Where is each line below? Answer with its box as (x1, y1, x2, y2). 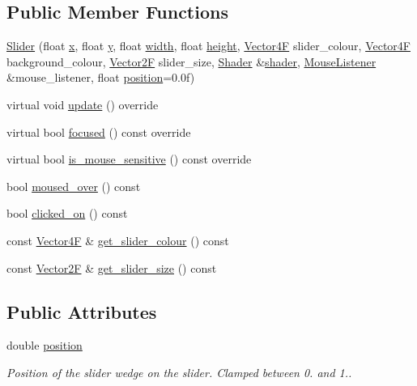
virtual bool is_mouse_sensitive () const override (6, 151, 252, 168)
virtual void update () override (6, 95, 159, 112)
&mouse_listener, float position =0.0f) (6, 69, 195, 86)
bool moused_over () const (6, 177, 141, 194)
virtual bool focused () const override (6, 123, 191, 140)
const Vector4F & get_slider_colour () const (6, 231, 229, 248)
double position (6, 337, 83, 354)
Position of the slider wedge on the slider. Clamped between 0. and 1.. (6, 363, 352, 380)
